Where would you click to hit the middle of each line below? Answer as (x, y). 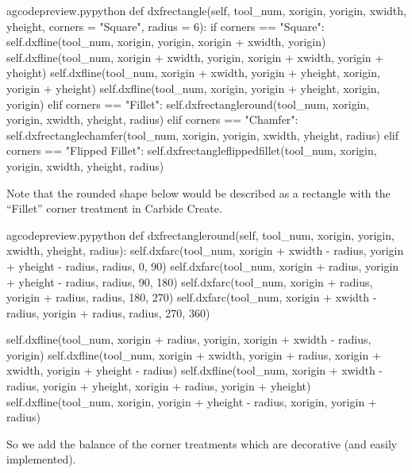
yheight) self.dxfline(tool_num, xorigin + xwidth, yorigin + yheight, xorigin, (193, 73)
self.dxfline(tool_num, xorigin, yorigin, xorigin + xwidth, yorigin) (166, 42)
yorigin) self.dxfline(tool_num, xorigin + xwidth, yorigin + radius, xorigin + (194, 354)
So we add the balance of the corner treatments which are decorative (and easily (202, 443)
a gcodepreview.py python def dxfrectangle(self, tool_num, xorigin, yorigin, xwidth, (206, 10)
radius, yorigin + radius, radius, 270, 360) (108, 312)
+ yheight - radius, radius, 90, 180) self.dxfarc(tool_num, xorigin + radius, (190, 281)
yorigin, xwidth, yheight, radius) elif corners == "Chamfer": (152, 119)
